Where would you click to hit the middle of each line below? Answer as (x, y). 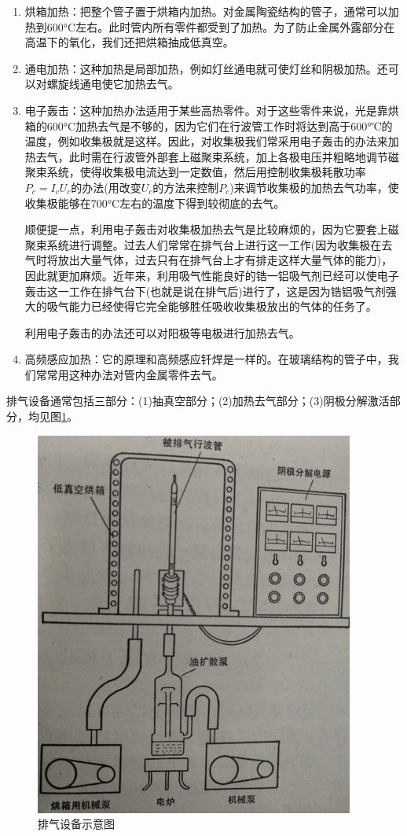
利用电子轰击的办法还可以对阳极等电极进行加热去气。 (162, 332)
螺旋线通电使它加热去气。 (113, 84)
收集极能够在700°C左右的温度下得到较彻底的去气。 (155, 203)
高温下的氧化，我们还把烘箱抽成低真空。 (129, 42)
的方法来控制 (186, 187)
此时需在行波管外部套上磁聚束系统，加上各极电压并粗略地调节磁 (234, 156)
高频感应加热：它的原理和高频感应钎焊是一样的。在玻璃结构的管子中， (206, 359)
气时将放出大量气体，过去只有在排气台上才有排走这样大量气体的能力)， (209, 260)
